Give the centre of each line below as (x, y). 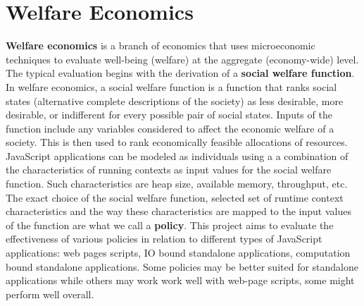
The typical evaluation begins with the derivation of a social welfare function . (180, 73)
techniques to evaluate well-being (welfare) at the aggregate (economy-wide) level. (182, 59)
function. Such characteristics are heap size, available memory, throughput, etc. (177, 184)
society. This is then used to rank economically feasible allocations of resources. (177, 142)
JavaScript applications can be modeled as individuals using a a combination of (177, 155)
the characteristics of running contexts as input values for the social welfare (169, 170)
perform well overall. (50, 294)
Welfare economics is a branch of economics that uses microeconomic (161, 45)
